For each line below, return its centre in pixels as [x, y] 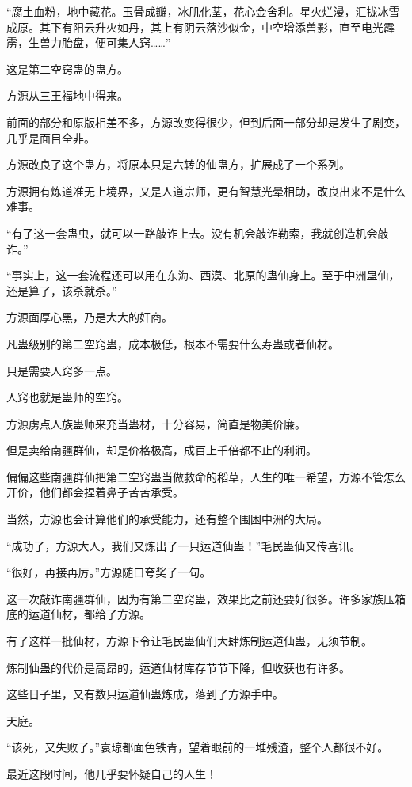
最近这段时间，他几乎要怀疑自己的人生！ [112, 774]
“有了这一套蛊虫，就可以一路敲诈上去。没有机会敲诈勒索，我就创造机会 [192, 232]
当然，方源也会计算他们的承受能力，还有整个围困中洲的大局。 [167, 519]
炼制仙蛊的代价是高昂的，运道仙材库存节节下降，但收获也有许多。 [178, 667]
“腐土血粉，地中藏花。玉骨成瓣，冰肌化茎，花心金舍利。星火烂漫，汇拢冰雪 [203, 11]
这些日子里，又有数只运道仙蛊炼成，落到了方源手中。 [145, 694]
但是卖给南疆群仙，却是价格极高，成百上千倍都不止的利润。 [162, 450]
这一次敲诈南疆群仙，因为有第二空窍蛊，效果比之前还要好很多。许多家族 [195, 598]
